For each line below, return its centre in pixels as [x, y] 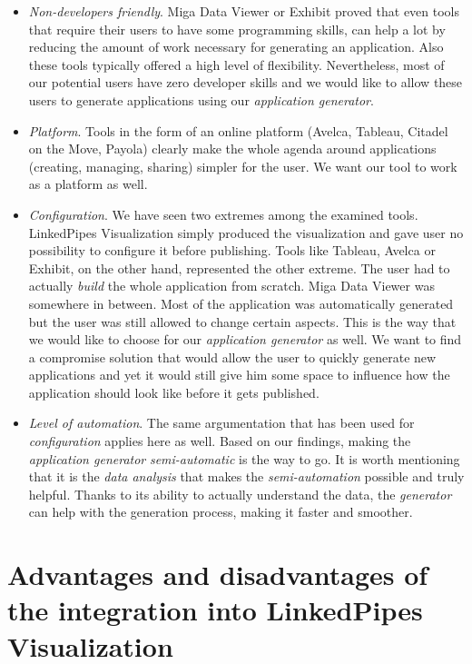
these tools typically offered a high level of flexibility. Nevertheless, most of [236, 64]
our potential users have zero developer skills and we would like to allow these [246, 82]
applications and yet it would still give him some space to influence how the [239, 375]
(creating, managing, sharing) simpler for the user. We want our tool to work [243, 166]
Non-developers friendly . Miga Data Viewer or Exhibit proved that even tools [244, 11]
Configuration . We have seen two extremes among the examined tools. [223, 214]
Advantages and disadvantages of [218, 575]
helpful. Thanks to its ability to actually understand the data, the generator [240, 494]
